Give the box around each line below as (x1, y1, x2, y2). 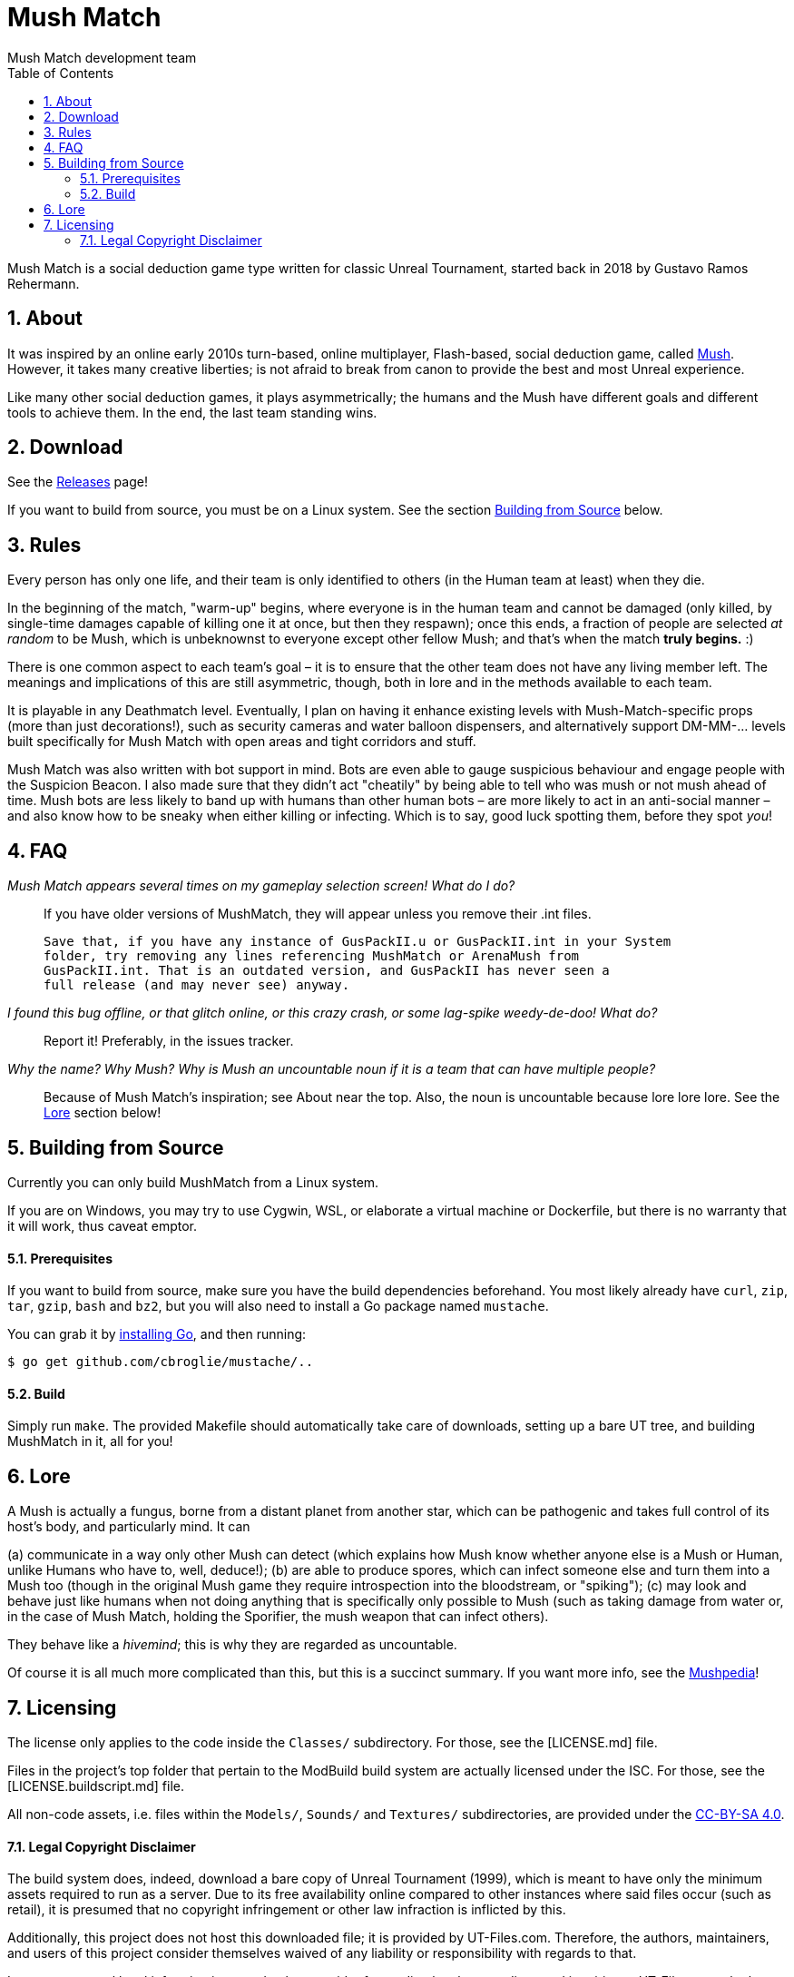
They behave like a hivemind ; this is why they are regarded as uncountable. (7, 1637, 457, 1653)
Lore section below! (44, 1105, 162, 1121)
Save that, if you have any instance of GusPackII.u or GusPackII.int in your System (44, 934, 671, 949)
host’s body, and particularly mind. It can (7, 1519, 250, 1535)
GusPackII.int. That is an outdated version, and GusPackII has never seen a (44, 963, 610, 979)
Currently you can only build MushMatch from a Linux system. (7, 1174, 379, 1190)
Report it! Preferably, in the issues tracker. (44, 1033, 294, 1049)
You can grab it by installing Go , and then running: (7, 1326, 307, 1343)
